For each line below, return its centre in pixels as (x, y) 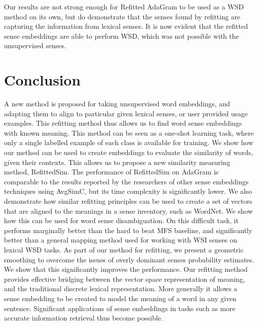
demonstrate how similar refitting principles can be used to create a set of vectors (128, 201)
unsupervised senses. (35, 45)
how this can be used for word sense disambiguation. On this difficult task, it (121, 220)
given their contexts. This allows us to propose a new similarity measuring (117, 162)
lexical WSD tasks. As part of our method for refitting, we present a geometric (124, 249)
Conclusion (43, 80)
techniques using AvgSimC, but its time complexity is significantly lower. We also (128, 191)
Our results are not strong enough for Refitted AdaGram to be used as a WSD (124, 6)
